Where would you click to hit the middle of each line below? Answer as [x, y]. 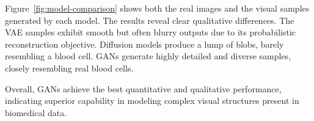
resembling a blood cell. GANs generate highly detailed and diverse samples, [148, 56]
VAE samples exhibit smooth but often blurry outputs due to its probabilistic [151, 32]
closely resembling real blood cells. [69, 68]
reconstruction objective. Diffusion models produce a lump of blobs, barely [144, 44]
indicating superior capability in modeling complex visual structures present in [152, 101]
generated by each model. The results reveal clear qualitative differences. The [150, 20]
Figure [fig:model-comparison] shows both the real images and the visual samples [157, 8]
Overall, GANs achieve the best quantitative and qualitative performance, [143, 88]
